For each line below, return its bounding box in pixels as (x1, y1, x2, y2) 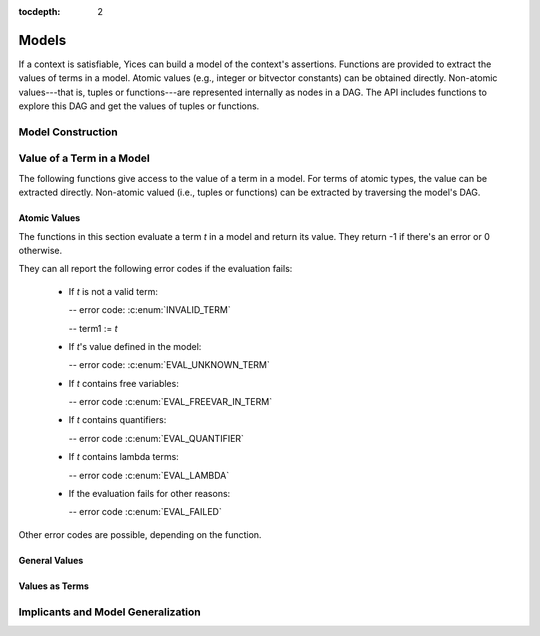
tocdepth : (18, 6, 61, 17)
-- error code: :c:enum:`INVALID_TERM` (68, 304, 231, 316)
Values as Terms (18, 580, 90, 592)
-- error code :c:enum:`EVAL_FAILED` (68, 506, 222, 518)
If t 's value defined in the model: (68, 340, 202, 352)
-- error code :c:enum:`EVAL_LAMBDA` (68, 469, 230, 481)
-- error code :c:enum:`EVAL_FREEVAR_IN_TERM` (68, 396, 273, 408)
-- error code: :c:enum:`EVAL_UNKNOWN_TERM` (68, 359, 270, 371)
